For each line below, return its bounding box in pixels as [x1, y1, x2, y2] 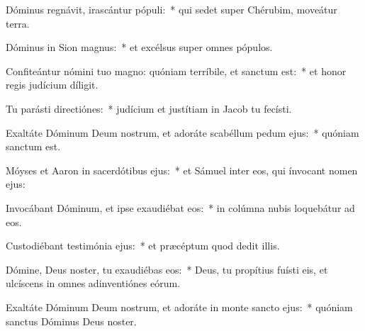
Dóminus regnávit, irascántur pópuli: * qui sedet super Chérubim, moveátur [6, 2, 337, 16]
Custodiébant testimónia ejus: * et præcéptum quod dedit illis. [6, 238, 280, 253]
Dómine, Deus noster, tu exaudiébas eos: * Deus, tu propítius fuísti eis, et [6, 262, 328, 276]
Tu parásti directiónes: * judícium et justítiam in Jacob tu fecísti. [6, 101, 292, 116]
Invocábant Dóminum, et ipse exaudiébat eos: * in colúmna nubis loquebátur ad [6, 200, 355, 215]
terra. [6, 16, 30, 30]
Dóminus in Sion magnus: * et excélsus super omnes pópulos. [6, 40, 273, 55]
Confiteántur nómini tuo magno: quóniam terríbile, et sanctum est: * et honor [6, 63, 347, 78]
